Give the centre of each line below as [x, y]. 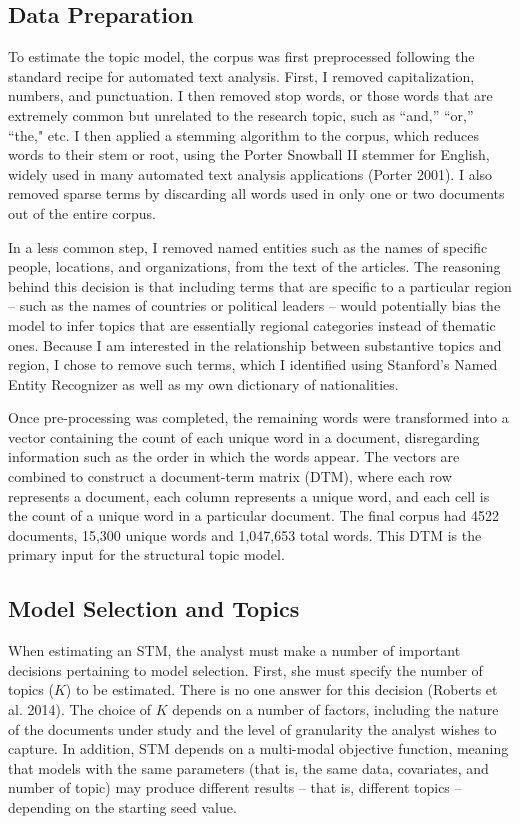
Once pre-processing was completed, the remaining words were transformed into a [258, 417]
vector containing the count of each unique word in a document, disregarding [244, 436]
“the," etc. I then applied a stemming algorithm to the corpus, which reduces [244, 134]
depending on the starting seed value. [122, 807]
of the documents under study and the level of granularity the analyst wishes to [252, 728]
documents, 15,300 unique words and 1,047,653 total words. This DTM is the [245, 534]
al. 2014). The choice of [80, 709]
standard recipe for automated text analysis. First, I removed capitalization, [241, 75]
